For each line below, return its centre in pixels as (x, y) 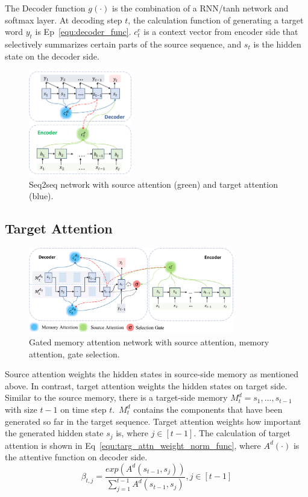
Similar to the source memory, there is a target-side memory (116, 397)
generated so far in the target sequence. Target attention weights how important (153, 421)
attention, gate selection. (74, 353)
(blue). (41, 196)
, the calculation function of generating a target (216, 20)
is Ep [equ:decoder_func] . (83, 32)
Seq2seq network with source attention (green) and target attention (153, 184)
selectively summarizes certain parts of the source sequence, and (123, 44)
